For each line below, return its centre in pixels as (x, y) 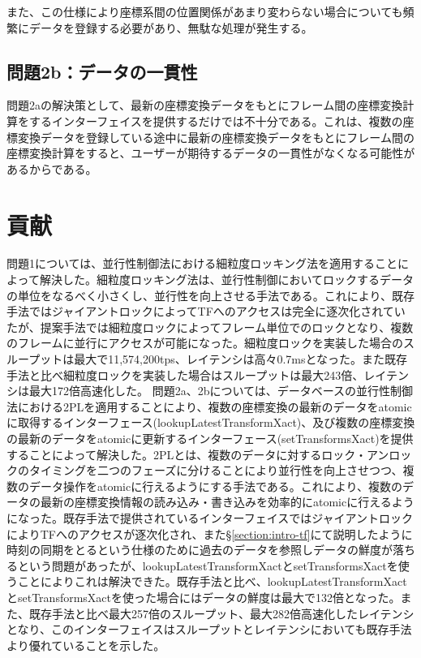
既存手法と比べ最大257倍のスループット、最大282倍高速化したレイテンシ (221, 613)
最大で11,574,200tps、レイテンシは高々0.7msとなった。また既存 (241, 359)
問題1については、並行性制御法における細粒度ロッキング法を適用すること (202, 263)
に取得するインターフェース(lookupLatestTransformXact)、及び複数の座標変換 (211, 422)
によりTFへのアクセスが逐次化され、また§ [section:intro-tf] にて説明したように (210, 533)
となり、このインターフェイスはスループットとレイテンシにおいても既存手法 (209, 629)
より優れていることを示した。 (86, 645)
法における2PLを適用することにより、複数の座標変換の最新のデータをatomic (209, 406)
